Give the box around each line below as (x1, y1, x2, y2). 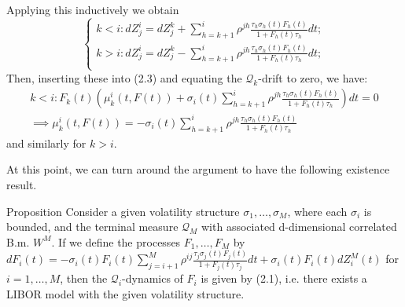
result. (6, 176, 37, 192)
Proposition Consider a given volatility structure (6, 203, 240, 219)
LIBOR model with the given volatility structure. (6, 285, 245, 302)
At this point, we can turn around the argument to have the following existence (6, 161, 390, 177)
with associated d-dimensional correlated (201, 218, 397, 235)
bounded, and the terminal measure (6, 218, 179, 235)
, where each (287, 203, 348, 219)
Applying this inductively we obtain (6, 2, 179, 17)
